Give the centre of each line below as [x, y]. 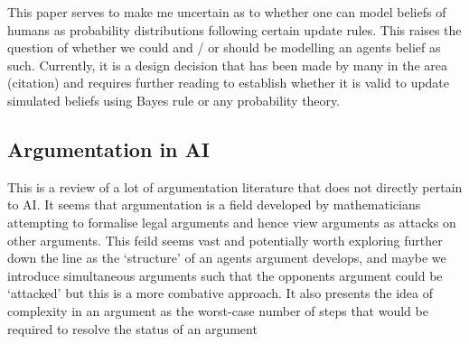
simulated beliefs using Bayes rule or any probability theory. [174, 100]
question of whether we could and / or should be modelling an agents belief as [224, 47]
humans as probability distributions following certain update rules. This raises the [234, 29]
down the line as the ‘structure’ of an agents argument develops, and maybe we [227, 258]
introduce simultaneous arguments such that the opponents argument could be [225, 275]
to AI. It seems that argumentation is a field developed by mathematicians [214, 205]
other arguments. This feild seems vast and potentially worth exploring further [225, 240]
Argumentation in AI [108, 149]
